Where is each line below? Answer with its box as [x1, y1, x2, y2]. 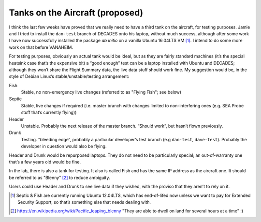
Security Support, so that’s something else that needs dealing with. [17, 199, 151, 205]
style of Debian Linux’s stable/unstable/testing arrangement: [9, 74, 130, 79]
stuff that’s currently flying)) [21, 109, 77, 116]
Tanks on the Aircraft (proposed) [9, 7, 144, 18]
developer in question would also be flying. [21, 143, 107, 149]
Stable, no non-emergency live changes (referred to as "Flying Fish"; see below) [21, 89, 181, 95]
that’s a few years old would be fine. [9, 159, 81, 164]
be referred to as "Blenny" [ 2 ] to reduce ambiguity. [9, 175, 110, 180]
